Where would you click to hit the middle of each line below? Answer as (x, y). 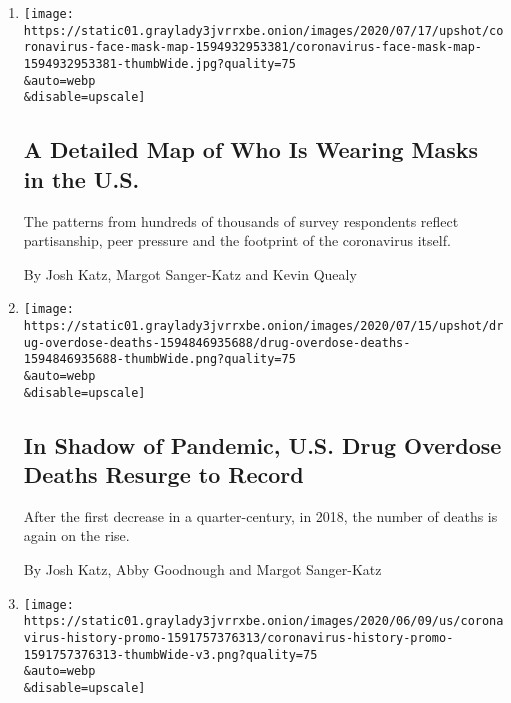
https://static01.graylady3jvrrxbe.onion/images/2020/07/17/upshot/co (263, 30)
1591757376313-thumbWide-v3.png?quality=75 (170, 654)
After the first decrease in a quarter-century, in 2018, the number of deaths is (260, 515)
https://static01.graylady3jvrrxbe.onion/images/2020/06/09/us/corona (263, 621)
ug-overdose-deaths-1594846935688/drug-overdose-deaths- (217, 342)
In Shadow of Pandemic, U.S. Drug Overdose (262, 444)
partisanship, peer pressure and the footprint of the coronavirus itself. (237, 240)
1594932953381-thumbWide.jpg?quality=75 (159, 63)
